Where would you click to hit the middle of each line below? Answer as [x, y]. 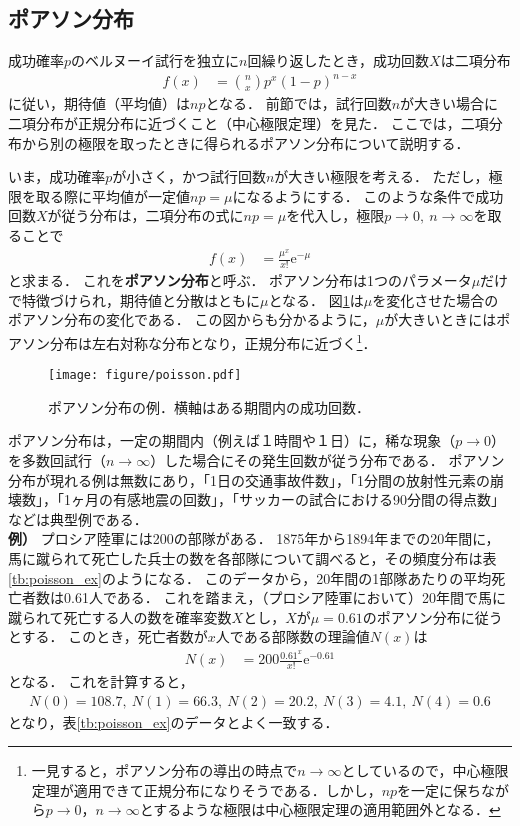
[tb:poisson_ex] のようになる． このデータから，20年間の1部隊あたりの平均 [250, 577]
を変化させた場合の [435, 299]
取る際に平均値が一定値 [112, 195]
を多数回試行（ [57, 460]
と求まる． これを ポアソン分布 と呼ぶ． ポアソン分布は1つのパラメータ [240, 280]
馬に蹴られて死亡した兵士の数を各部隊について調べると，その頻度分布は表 [252, 558]
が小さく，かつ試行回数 [189, 176]
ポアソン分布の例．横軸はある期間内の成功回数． [209, 406]
